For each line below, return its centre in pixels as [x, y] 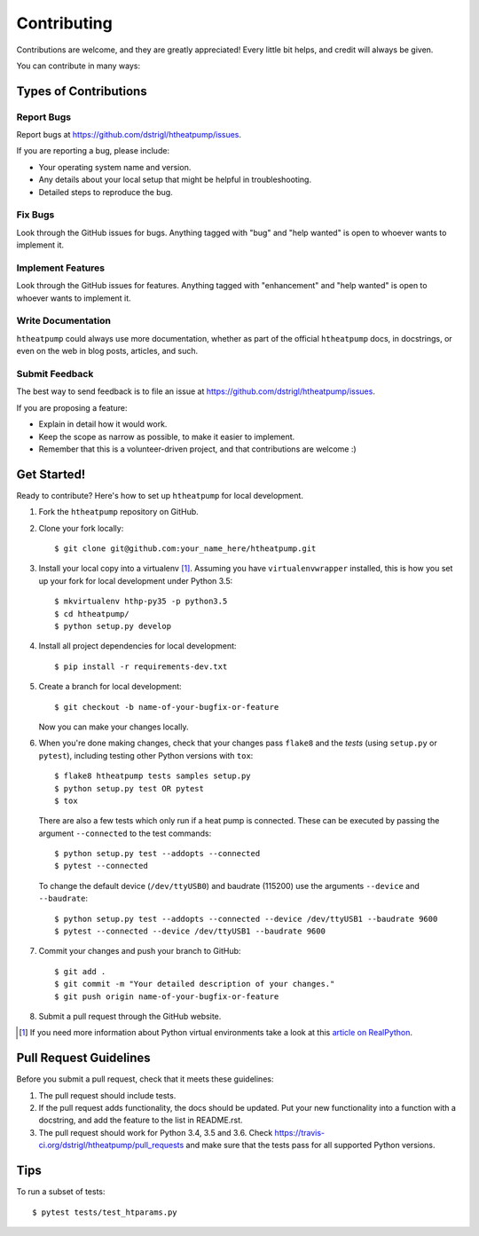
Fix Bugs [35, 215]
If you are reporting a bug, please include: [93, 151]
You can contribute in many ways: [79, 66]
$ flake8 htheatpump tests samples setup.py [153, 776]
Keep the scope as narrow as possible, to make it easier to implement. [167, 437]
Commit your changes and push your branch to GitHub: [140, 951]
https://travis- [300, 1132]
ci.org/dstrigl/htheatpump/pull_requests [111, 1145]
